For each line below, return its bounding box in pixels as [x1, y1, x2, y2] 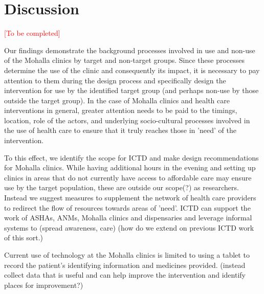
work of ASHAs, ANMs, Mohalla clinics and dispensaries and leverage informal [4, 212, 252, 223]
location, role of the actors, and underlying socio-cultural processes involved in [4, 115, 250, 125]
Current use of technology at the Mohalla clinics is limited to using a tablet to [4, 250, 250, 260]
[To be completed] [4, 28, 60, 38]
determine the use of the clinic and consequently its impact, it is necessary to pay [4, 64, 260, 75]
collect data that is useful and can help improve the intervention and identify [4, 269, 246, 280]
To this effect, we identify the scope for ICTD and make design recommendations [4, 152, 259, 163]
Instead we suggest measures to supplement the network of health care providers [4, 192, 256, 203]
